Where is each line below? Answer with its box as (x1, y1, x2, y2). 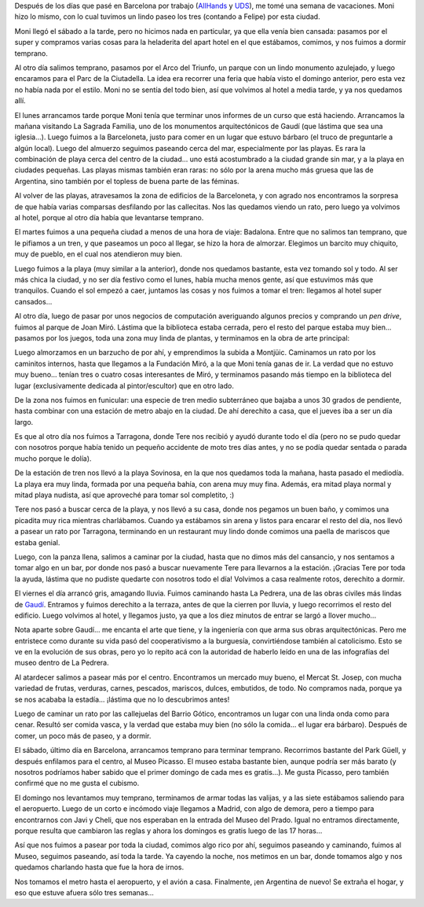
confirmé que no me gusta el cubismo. (14, 779, 140, 788)
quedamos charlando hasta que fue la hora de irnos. (14, 862, 185, 872)
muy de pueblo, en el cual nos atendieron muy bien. (14, 249, 182, 259)
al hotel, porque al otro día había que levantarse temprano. (14, 213, 204, 223)
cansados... (14, 297, 53, 306)
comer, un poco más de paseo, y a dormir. (14, 731, 152, 740)
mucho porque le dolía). (14, 453, 92, 463)
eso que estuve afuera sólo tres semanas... (14, 887, 155, 897)
